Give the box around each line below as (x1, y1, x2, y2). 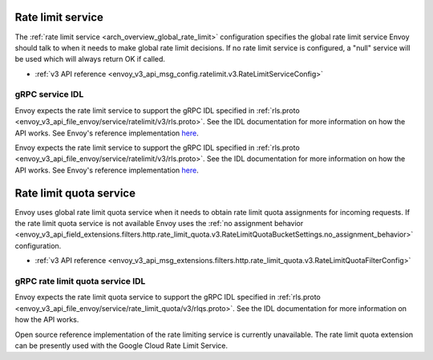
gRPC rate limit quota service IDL (14, 276, 146, 287)
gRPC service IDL (14, 89, 84, 100)
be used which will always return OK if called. (14, 55, 166, 64)
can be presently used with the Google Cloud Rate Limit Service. (14, 341, 229, 350)
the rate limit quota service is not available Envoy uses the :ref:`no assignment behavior (14, 219, 304, 229)
